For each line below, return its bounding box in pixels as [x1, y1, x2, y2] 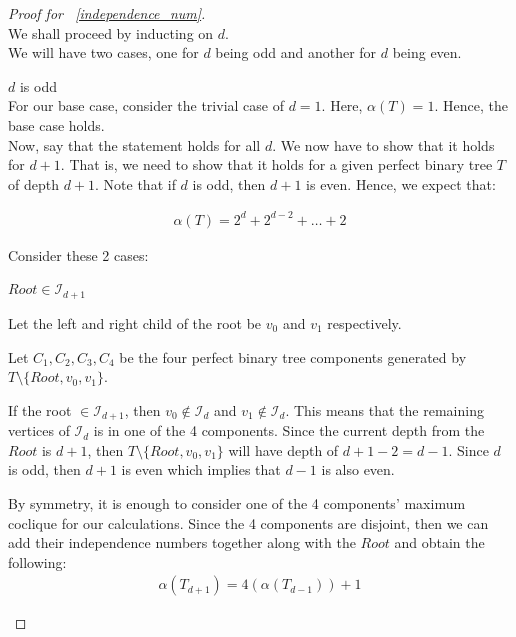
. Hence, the [434, 95, 508, 116]
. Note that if [95, 173, 176, 194]
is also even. [321, 459, 395, 480]
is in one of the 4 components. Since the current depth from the [93, 420, 485, 441]
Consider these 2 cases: [8, 244, 149, 265]
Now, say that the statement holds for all [8, 134, 261, 155]
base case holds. [8, 114, 105, 135]
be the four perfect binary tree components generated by [119, 346, 467, 367]
